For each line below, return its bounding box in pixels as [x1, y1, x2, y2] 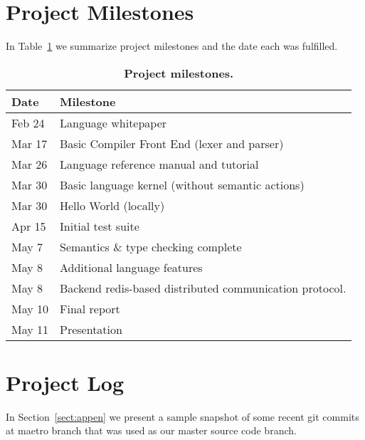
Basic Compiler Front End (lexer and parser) [60, 135, 284, 152]
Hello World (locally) [60, 197, 165, 214]
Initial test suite [60, 217, 139, 234]
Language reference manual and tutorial [60, 155, 259, 172]
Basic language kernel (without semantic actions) [60, 176, 305, 193]
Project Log [6, 367, 124, 397]
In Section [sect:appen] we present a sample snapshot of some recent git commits [6, 409, 359, 424]
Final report [60, 300, 120, 317]
